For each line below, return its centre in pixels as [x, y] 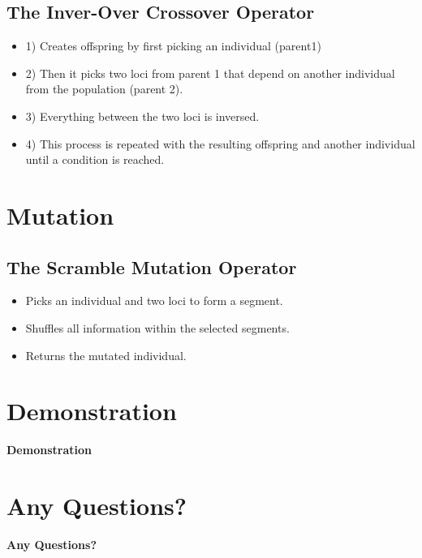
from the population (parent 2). [104, 89]
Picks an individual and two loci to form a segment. [154, 300]
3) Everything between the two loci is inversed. [142, 116]
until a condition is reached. [95, 159]
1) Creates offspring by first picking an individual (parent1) [173, 46]
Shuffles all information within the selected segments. [157, 327]
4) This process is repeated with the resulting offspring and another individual [220, 143]
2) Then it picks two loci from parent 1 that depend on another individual [210, 73]
